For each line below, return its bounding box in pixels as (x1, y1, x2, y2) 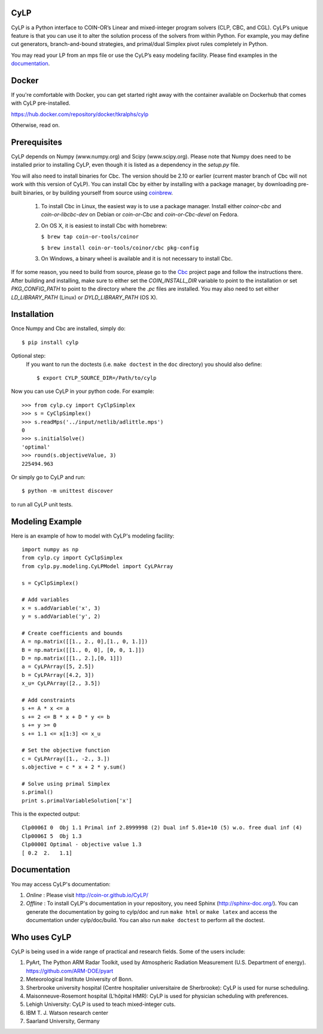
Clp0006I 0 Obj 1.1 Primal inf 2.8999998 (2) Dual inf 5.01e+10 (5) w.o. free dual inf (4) (22, 824, 303, 831)
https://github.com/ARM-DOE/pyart (26, 967, 114, 974)
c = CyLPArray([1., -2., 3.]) (22, 755, 111, 762)
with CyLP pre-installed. (11, 99, 71, 107)
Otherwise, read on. (11, 121, 60, 129)
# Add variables (22, 596, 69, 603)
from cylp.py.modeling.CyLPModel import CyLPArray (22, 563, 173, 569)
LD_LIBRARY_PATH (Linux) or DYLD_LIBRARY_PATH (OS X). (11, 294, 158, 301)
